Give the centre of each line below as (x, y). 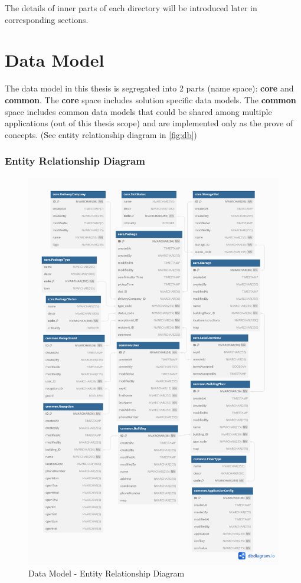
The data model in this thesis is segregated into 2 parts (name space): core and (149, 88)
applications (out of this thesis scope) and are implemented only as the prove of (149, 123)
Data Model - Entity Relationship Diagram (107, 573)
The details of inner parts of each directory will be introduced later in (131, 8)
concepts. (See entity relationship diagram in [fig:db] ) (101, 134)
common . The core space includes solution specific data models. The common (150, 99)
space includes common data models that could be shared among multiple (138, 111)
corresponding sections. (47, 19)
